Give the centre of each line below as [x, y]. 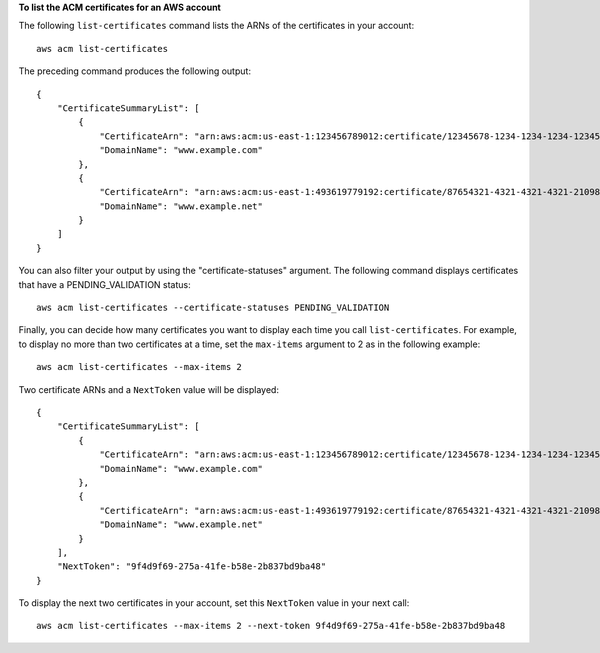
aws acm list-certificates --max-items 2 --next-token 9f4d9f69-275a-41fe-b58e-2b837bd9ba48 [271, 626]
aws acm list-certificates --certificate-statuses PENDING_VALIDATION [213, 308]
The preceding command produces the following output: [135, 71]
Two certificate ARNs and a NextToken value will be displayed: [149, 389]
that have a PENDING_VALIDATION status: [105, 284]
